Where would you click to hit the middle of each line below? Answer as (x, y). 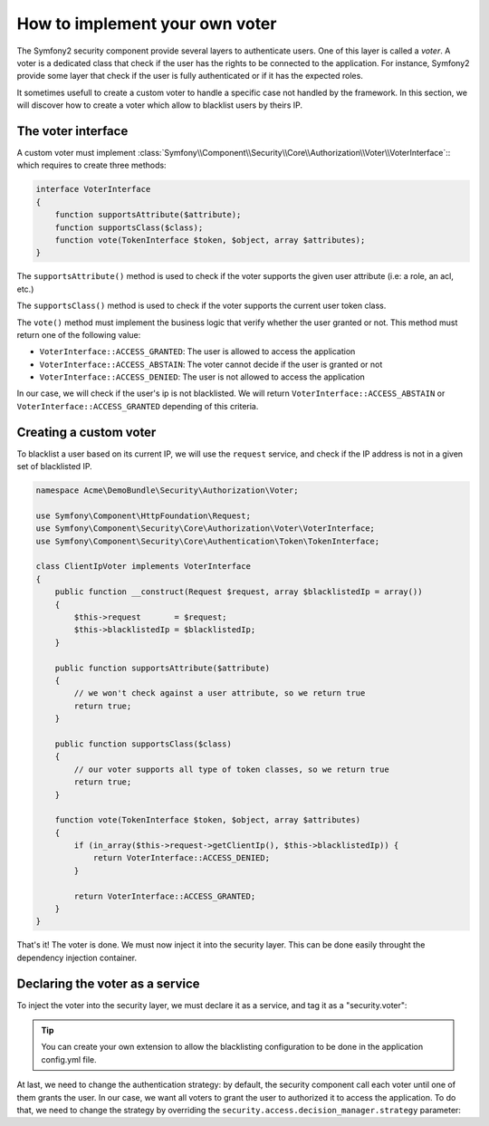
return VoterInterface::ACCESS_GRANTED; (165, 896)
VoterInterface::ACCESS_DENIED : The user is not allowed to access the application (202, 377)
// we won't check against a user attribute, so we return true (220, 693)
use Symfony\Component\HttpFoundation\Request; (143, 515)
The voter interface (72, 131)
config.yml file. (69, 1059)
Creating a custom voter (86, 432)
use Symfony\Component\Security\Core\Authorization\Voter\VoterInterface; (206, 529)
